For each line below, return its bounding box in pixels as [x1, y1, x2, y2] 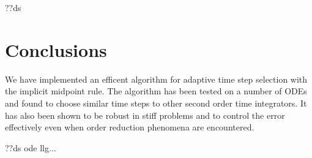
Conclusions [5, 37, 107, 62]
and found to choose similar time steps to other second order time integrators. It [5, 96, 307, 109]
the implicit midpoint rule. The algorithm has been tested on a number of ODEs [5, 85, 307, 97]
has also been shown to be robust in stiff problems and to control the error [5, 108, 285, 121]
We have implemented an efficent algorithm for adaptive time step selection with [5, 72, 308, 85]
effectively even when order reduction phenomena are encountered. [5, 121, 254, 134]
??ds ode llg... [5, 141, 56, 154]
